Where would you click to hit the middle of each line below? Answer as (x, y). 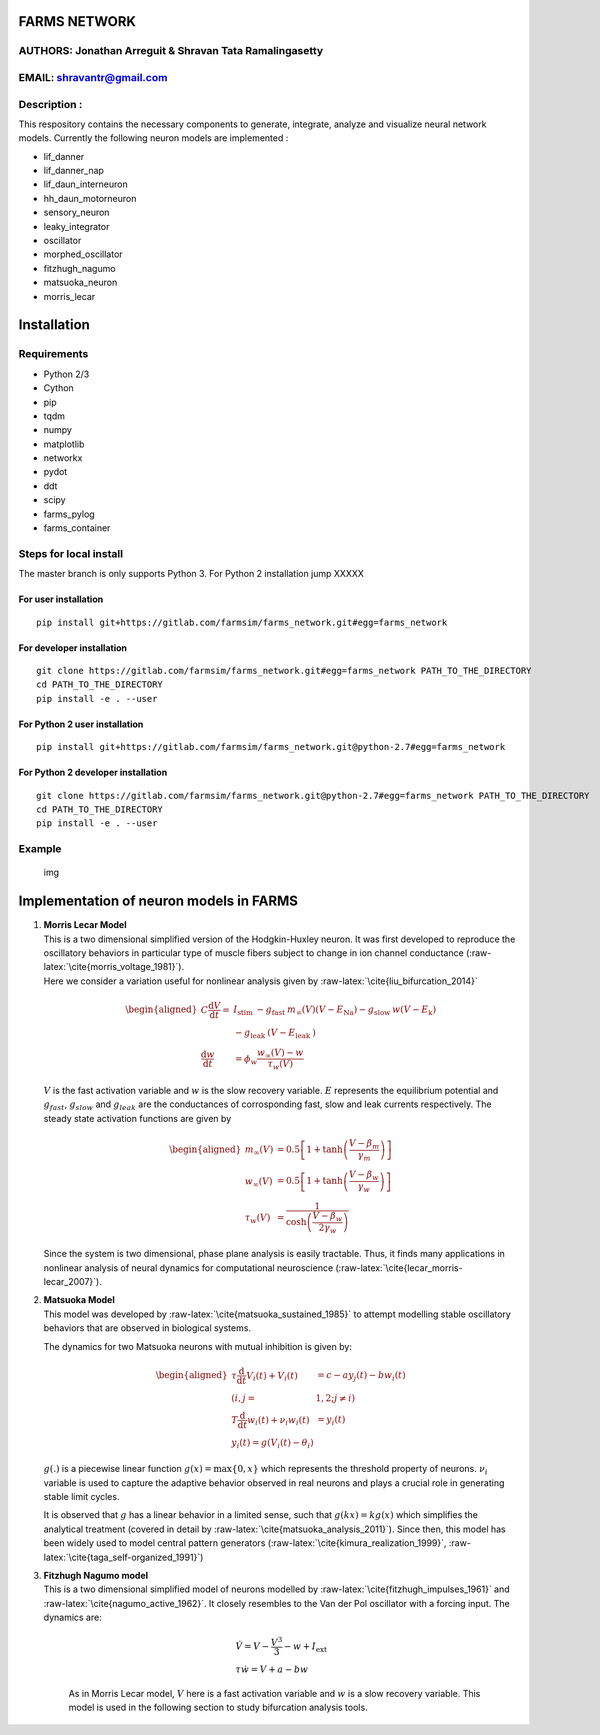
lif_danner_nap (74, 171)
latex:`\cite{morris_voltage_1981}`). (114, 967)
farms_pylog (69, 514)
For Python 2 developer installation (93, 772)
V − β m (364, 1144)
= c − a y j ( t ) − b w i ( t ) (361, 1377)
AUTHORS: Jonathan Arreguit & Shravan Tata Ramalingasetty (171, 51)
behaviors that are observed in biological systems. (147, 1328)
